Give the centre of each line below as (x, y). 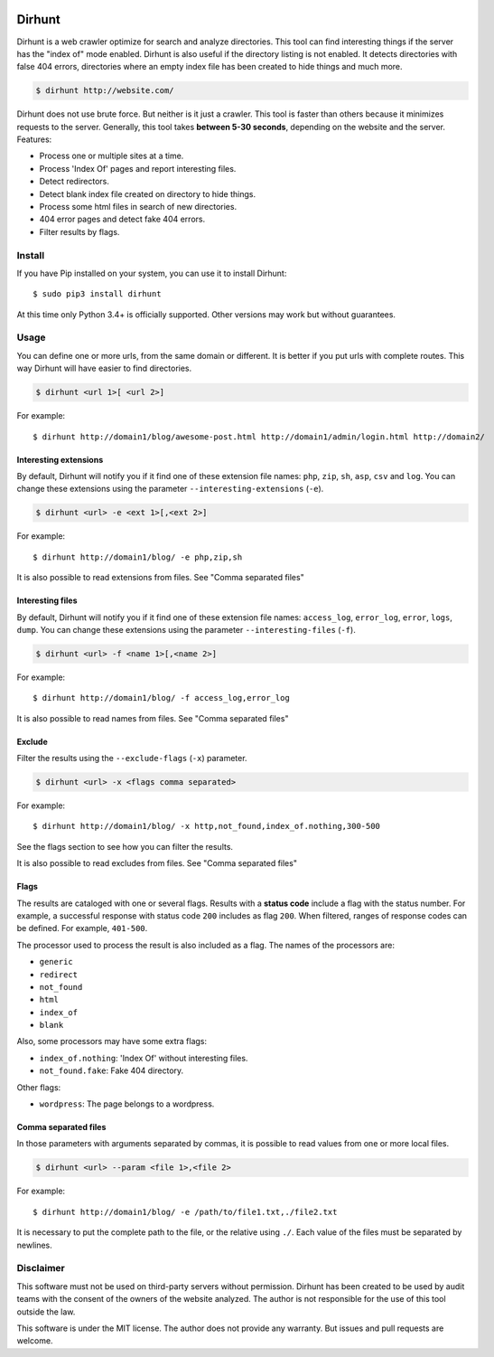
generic (56, 962)
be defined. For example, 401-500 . (82, 928)
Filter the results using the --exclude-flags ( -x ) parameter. (132, 759)
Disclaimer (41, 1268)
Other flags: (39, 1087)
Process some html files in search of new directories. (138, 207)
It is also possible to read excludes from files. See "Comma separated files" (157, 863)
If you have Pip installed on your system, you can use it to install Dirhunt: (152, 273)
